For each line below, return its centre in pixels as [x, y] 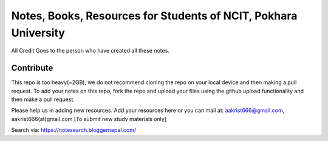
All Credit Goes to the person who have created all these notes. [91, 51]
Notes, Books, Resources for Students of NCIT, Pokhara [154, 16]
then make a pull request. [43, 99]
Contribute [32, 68]
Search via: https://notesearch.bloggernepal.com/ [74, 130]
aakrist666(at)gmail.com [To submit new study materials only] [89, 119]
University [38, 33]
